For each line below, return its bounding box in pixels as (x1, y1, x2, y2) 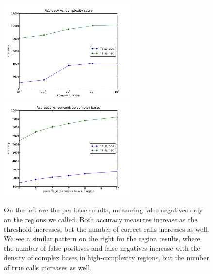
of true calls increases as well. (4, 262, 92, 272)
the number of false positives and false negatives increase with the (4, 243, 200, 253)
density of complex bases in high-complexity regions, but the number (4, 252, 209, 262)
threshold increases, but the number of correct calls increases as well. (4, 224, 209, 234)
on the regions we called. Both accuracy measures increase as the (4, 214, 197, 224)
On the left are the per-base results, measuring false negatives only (4, 204, 203, 214)
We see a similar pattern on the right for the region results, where (4, 233, 200, 243)
